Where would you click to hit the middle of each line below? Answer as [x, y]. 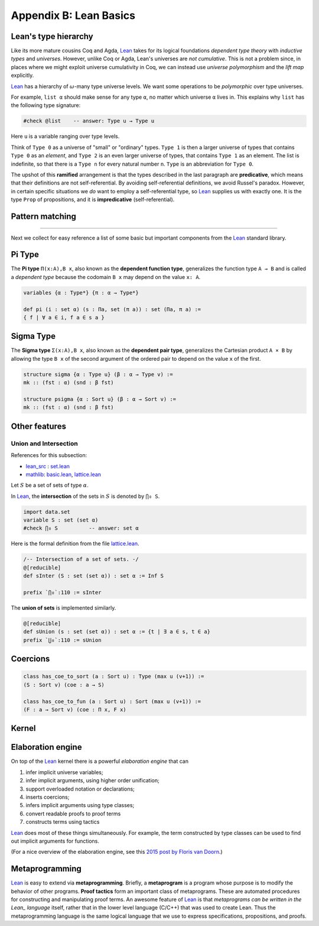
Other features [38, 426]
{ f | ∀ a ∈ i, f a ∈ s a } [64, 317]
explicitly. [22, 75]
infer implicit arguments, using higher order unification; [92, 781]
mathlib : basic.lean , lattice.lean [64, 474]
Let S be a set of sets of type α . [50, 485]
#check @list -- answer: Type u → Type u [89, 121]
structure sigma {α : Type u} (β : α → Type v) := [98, 374]
